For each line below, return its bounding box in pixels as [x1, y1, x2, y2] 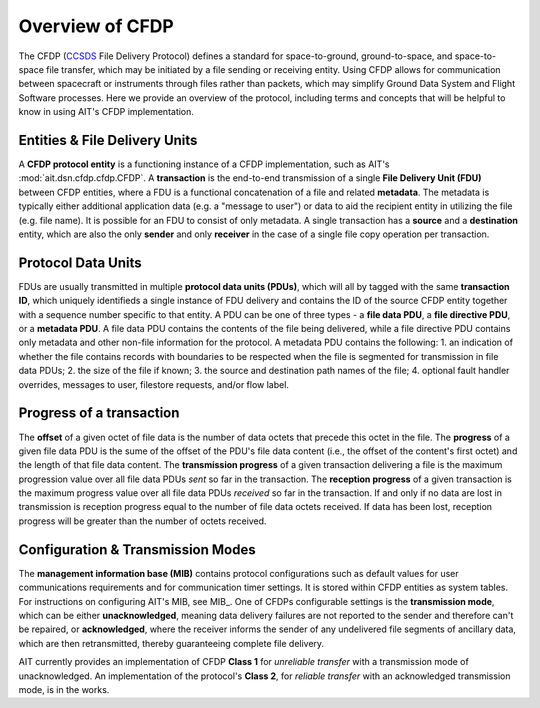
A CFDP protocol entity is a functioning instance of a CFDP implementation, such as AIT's [18, 158, 390, 170]
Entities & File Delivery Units [18, 131, 198, 149]
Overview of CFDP [18, 15, 174, 37]
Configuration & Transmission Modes [18, 541, 256, 558]
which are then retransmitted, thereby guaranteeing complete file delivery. [18, 637, 325, 649]
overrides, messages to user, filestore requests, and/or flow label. [18, 378, 290, 390]
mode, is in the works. [18, 683, 110, 695]
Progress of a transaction [18, 405, 180, 422]
